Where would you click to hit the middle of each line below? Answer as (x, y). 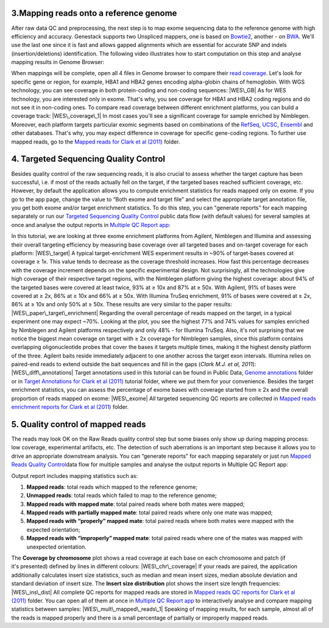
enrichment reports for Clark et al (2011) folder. (70, 407)
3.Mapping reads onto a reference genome (94, 13)
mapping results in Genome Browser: (58, 62)
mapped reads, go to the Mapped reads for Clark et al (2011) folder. (96, 142)
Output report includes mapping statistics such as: (75, 475)
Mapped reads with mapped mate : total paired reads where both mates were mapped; (136, 504)
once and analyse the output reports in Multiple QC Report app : (91, 225)
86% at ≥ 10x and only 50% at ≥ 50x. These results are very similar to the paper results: (122, 305)
